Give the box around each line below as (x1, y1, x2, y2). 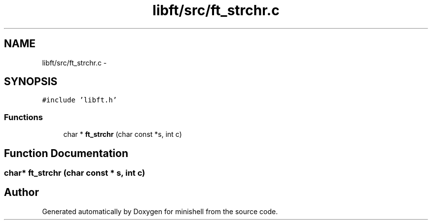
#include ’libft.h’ (42, 96, 117, 104)
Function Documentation (4, 147, 128, 160)
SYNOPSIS (4, 75, 58, 88)
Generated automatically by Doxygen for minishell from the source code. (42, 207, 278, 216)
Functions (4, 112, 43, 122)
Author (4, 186, 39, 199)
